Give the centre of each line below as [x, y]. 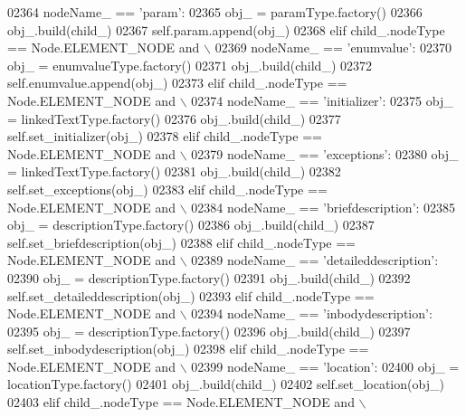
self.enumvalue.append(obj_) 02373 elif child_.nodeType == [177, 83]
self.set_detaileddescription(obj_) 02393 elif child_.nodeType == [191, 295]
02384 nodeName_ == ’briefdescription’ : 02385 [323, 207]
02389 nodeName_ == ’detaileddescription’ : [315, 260]
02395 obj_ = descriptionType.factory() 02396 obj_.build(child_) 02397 [209, 331]
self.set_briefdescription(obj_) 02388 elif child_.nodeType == [181, 242]
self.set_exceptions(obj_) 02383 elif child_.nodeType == [167, 189]
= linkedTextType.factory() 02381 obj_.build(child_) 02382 [174, 171]
